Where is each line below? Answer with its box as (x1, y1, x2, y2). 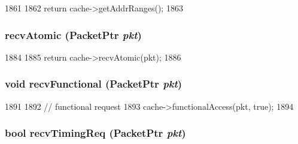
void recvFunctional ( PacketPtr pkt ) (5, 76, 183, 91)
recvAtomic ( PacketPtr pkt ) (5, 27, 142, 42)
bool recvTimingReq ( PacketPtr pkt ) (5, 125, 186, 140)
